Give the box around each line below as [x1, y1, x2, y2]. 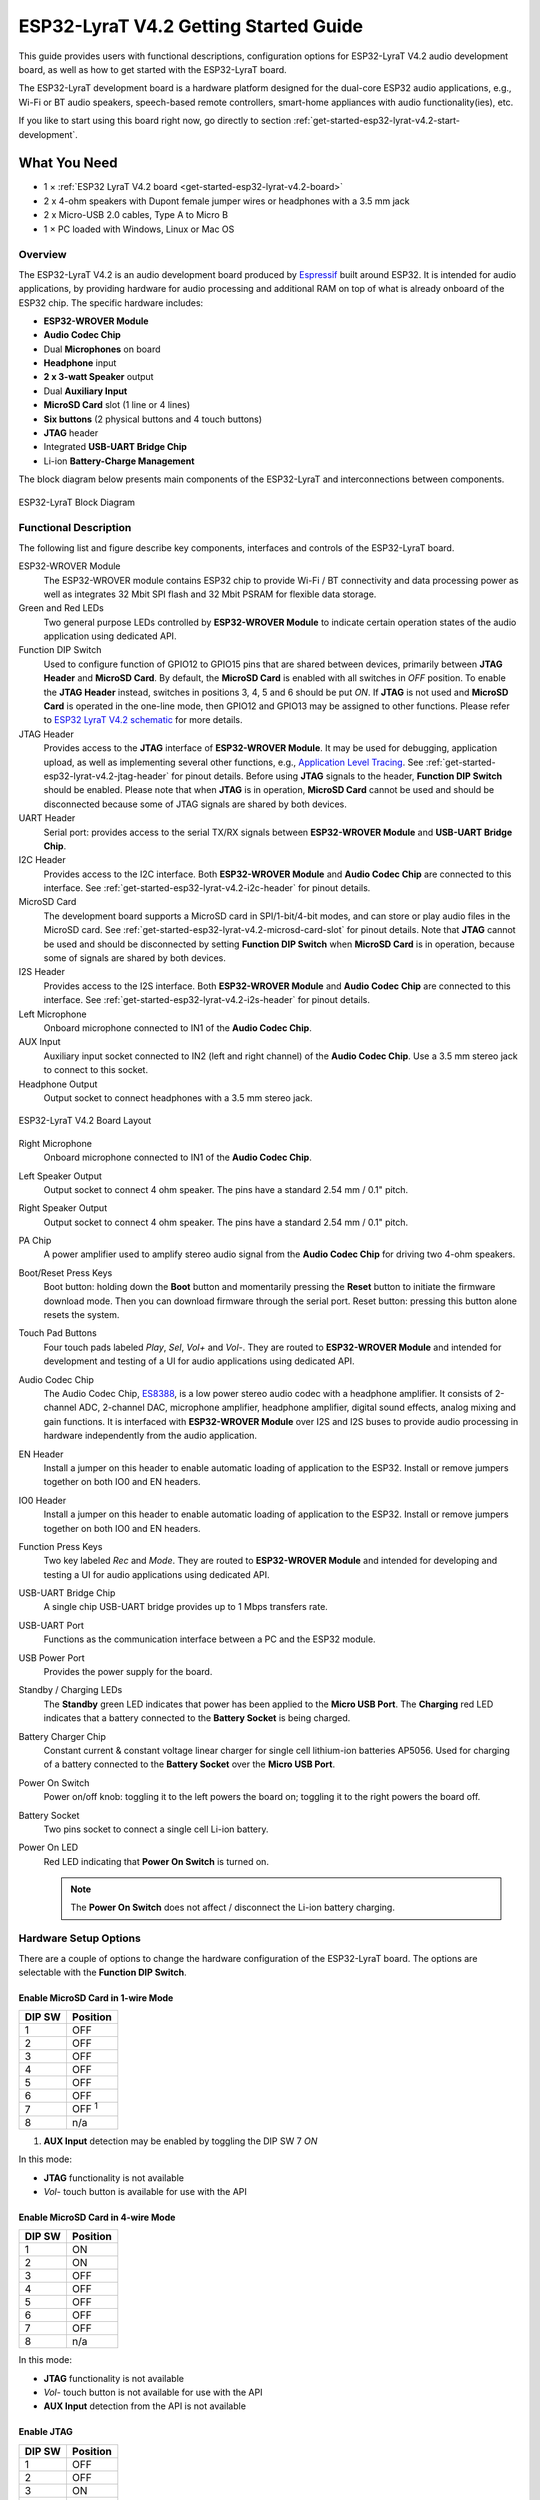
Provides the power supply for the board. [43, 1666, 213, 1678]
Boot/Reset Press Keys [18, 1266, 113, 1279]
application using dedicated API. [43, 630, 177, 642]
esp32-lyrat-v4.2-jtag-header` [43, 770, 170, 782]
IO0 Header [18, 1494, 67, 1506]
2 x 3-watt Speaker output [43, 371, 154, 383]
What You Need [18, 155, 118, 172]
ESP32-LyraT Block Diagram [18, 496, 135, 508]
